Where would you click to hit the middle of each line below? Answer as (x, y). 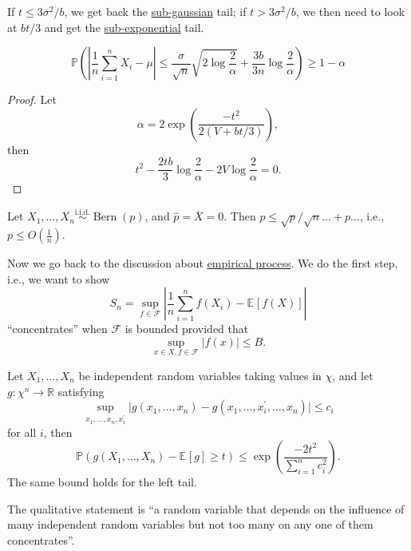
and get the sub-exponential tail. (124, 27)
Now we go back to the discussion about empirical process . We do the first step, (203, 263)
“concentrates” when (57, 329)
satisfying (81, 391)
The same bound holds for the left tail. (102, 482)
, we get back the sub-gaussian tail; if (155, 11)
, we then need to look (350, 11)
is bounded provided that (187, 329)
